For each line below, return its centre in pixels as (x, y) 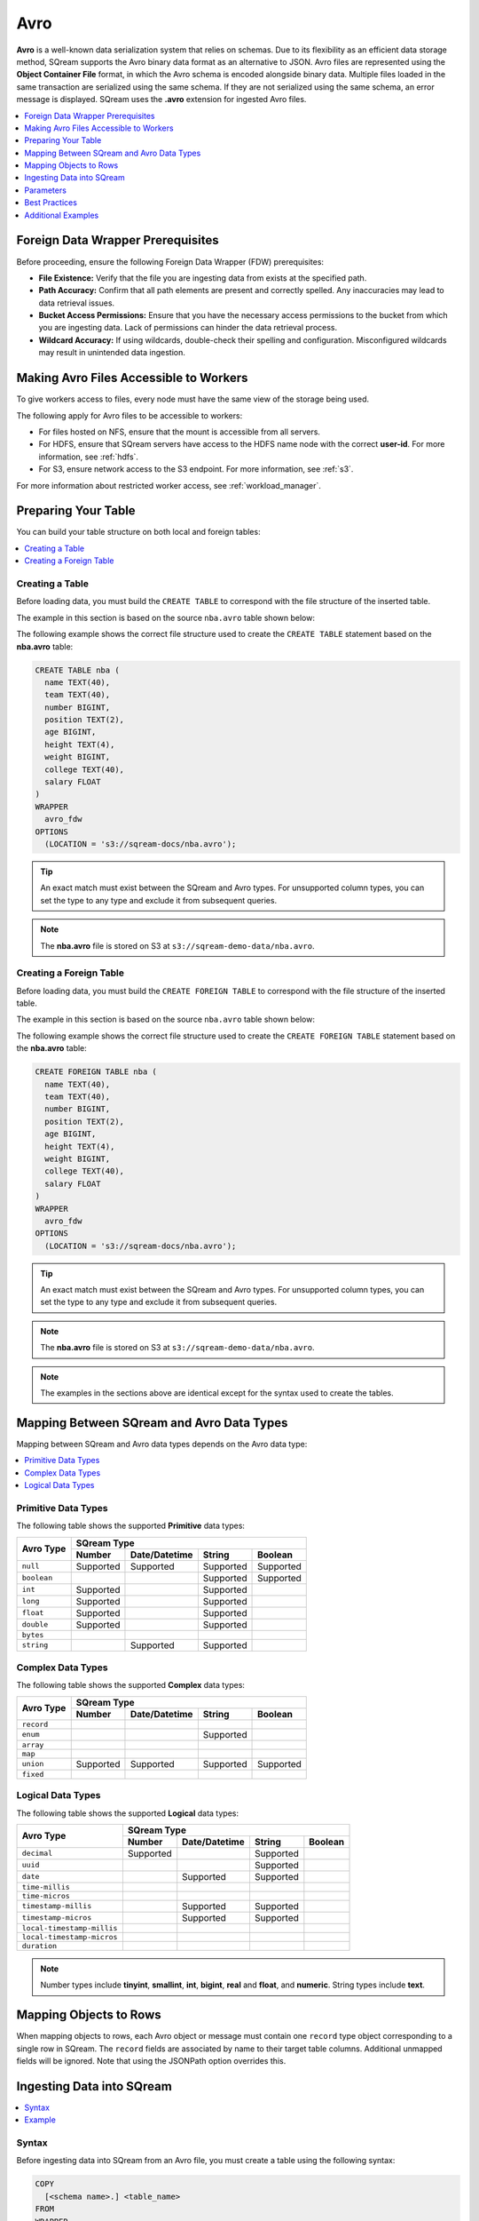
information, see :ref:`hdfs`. (89, 457)
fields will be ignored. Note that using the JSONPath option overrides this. (151, 2060)
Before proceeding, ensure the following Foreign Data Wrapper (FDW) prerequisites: (170, 261)
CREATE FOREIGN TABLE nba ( (96, 1072)
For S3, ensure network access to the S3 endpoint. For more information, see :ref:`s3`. (196, 469)
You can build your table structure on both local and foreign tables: (138, 532)
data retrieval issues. (77, 303)
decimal (37, 1854)
